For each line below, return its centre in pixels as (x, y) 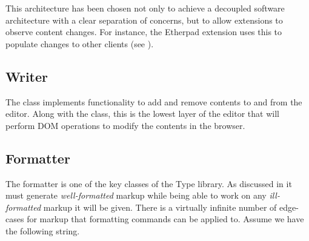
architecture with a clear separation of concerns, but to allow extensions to (144, 20)
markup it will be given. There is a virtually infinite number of (160, 207)
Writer (27, 76)
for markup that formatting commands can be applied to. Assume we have (165, 219)
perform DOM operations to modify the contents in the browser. (125, 125)
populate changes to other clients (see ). (80, 43)
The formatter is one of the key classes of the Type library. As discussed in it (149, 183)
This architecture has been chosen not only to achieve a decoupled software (145, 8)
